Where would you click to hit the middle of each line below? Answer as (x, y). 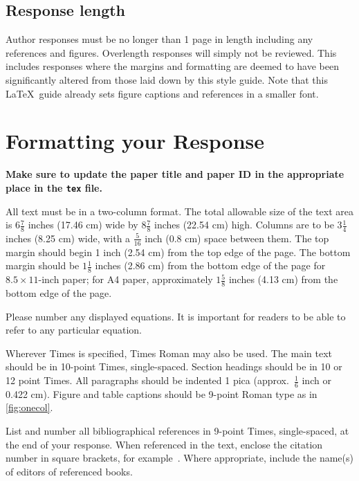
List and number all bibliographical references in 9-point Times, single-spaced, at (177, 431)
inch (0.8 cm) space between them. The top (237, 238)
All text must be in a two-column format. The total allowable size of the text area (180, 211)
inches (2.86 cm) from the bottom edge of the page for (210, 265)
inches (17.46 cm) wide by (83, 225)
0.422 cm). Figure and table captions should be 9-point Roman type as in (162, 393)
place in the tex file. (54, 187)
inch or (316, 380)
